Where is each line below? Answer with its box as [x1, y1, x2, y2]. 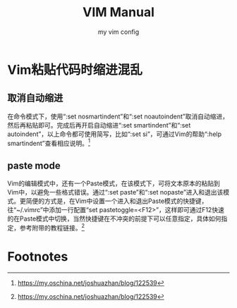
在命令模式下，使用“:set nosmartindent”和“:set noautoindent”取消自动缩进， [7, 112, 229, 121]
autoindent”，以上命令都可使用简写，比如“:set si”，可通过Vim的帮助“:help [7, 130, 222, 138]
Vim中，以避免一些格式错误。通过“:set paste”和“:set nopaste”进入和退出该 [7, 188, 224, 197]
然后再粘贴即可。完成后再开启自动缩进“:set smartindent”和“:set [7, 121, 191, 129]
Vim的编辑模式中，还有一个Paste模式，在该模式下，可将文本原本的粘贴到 [7, 179, 221, 187]
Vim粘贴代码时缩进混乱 [7, 61, 143, 78]
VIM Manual [82, 4, 155, 20]
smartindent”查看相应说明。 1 [7, 137, 90, 147]
